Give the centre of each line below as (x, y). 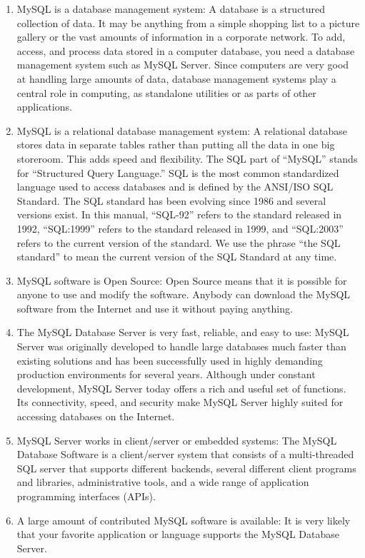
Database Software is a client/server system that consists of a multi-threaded (185, 454)
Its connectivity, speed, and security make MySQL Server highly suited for (180, 402)
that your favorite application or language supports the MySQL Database (178, 534)
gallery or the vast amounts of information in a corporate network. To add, (181, 37)
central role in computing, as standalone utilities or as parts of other (166, 92)
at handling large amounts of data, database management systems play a (176, 78)
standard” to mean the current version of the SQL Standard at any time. (177, 257)
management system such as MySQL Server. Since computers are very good (183, 65)
